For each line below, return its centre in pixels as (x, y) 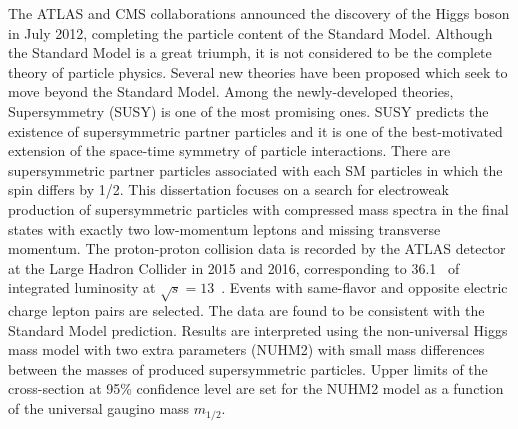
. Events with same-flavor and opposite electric (364, 287)
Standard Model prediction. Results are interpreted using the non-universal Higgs (258, 329)
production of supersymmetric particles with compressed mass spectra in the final (258, 208)
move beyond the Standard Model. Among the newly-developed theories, (231, 91)
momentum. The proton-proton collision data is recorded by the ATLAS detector (257, 248)
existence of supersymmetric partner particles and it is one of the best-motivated (255, 130)
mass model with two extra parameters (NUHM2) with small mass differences (246, 349)
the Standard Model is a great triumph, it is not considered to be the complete (250, 52)
